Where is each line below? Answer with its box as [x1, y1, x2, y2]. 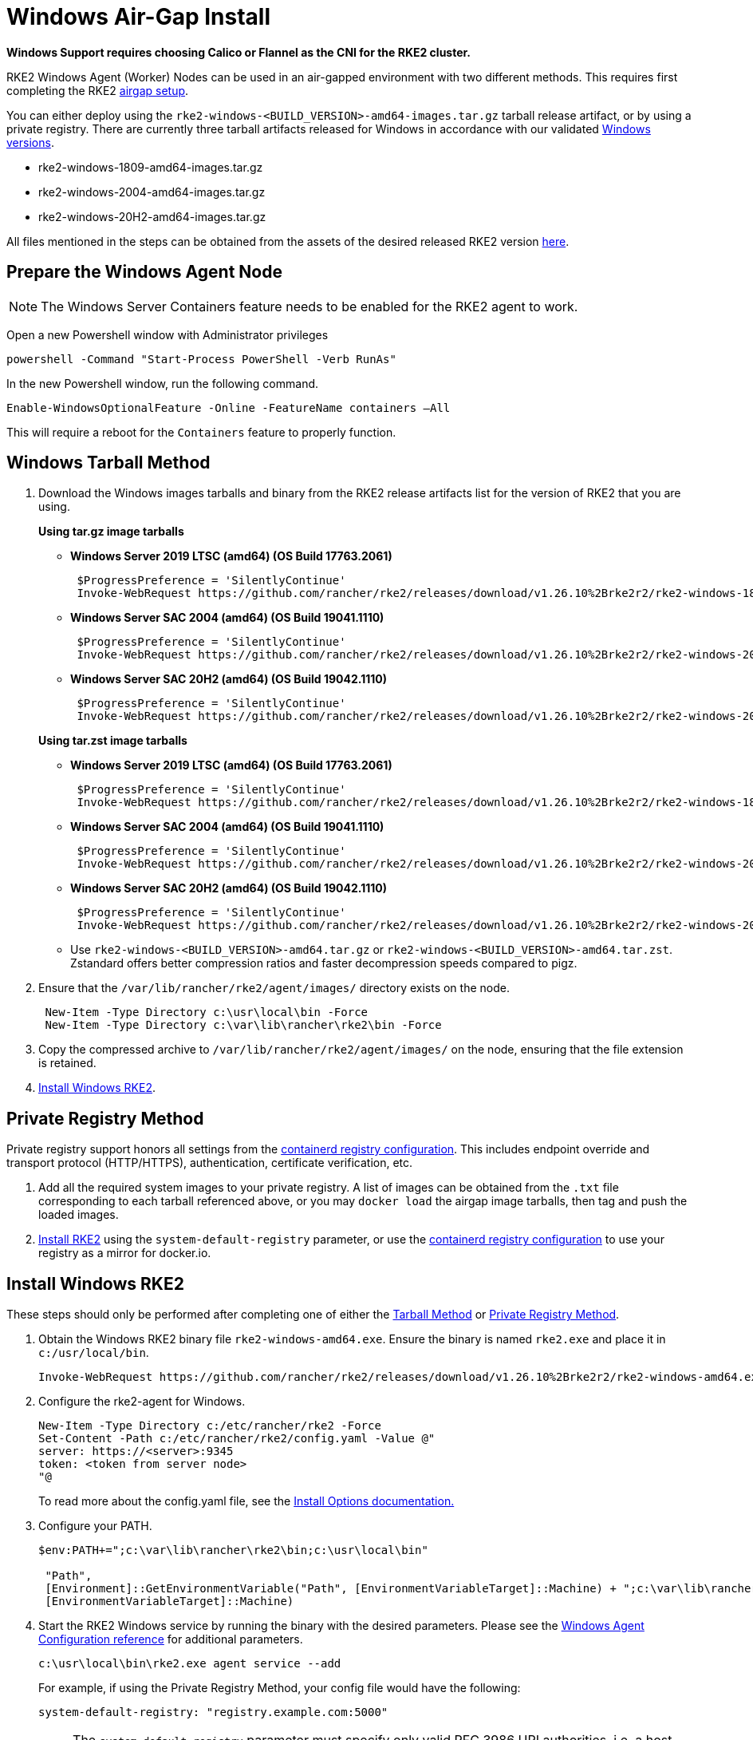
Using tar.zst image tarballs [38, 734, 187, 748]
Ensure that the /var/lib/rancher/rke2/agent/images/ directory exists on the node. [38, 981, 510, 995]
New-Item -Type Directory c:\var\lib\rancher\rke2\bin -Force [45, 1018, 442, 1032]
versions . [6, 135, 54, 149]
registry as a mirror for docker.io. [38, 1246, 211, 1260]
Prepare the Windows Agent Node [6, 262, 282, 283]
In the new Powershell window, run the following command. [6, 376, 319, 390]
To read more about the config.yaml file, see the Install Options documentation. [38, 1494, 455, 1509]
